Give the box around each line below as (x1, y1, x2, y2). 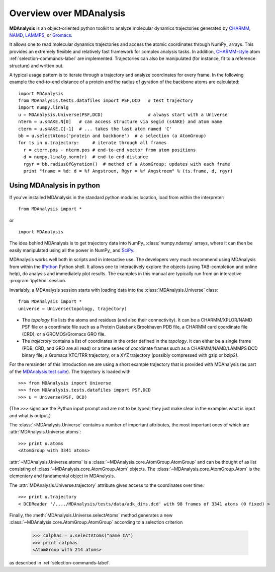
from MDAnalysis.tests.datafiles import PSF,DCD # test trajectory (18, 98, 194, 103)
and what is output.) (9, 412, 51, 418)
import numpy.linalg (18, 105, 69, 110)
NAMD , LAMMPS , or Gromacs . (9, 32, 73, 38)
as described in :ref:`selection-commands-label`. (9, 560, 111, 566)
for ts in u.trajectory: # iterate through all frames (18, 140, 167, 146)
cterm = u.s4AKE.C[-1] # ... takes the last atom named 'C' (18, 126, 172, 132)
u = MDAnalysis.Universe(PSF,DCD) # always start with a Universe (18, 111, 228, 117)
